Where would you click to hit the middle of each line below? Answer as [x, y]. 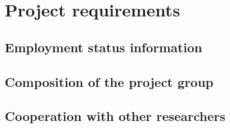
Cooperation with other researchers [115, 116]
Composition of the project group [109, 81]
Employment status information [104, 47]
